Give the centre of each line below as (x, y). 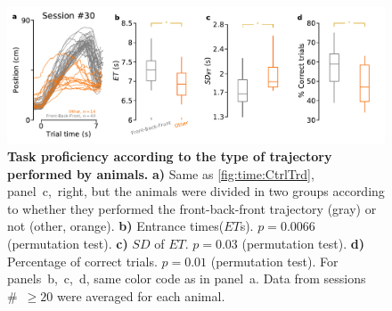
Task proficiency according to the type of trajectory (170, 155)
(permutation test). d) (303, 243)
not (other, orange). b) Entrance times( (116, 226)
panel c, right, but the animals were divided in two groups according (196, 191)
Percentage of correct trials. (82, 261)
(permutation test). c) (68, 243)
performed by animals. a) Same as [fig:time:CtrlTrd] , (161, 173)
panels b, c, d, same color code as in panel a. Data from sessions (187, 278)
